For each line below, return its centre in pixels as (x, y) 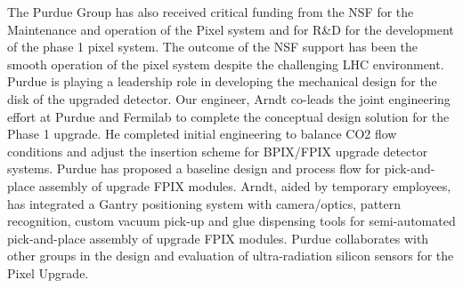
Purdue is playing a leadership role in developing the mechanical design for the (222, 81)
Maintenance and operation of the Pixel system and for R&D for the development (231, 29)
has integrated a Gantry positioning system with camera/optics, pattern (204, 203)
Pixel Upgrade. (48, 272)
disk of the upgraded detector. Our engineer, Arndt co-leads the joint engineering (229, 98)
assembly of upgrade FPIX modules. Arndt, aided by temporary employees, (245, 185)
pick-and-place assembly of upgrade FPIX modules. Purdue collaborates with (218, 238)
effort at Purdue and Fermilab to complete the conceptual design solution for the (228, 116)
